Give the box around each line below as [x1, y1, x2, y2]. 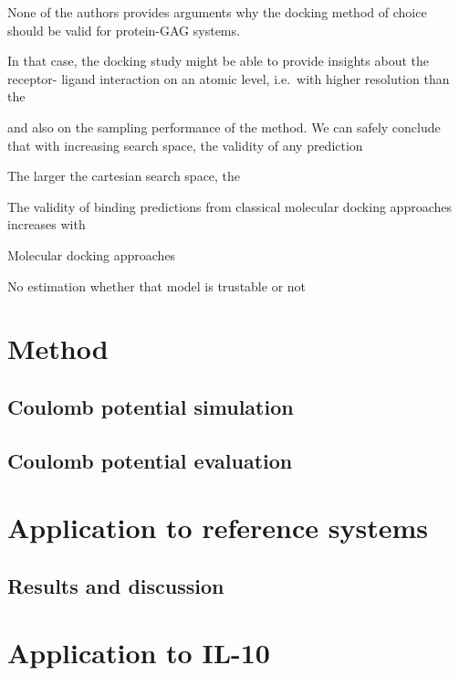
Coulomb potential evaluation [7, 446, 293, 474]
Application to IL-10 [7, 634, 270, 671]
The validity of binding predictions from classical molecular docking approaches [7, 196, 452, 216]
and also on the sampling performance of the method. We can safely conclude [7, 117, 441, 136]
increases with [7, 215, 86, 234]
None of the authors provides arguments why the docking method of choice [7, 3, 427, 21]
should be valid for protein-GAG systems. [7, 20, 240, 39]
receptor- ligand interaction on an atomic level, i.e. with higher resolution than [7, 69, 450, 88]
